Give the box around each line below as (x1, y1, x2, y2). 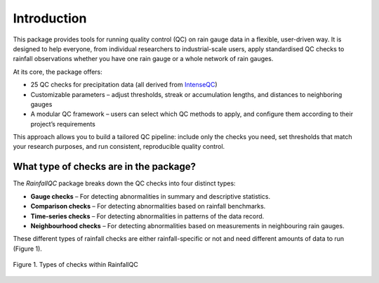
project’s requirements (30, 119, 96, 128)
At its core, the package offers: (13, 67, 103, 76)
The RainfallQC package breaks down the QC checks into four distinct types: (13, 179, 236, 187)
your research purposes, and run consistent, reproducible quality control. (13, 143, 225, 151)
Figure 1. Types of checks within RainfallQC (13, 261, 138, 269)
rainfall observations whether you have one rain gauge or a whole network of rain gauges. (13, 55, 274, 63)
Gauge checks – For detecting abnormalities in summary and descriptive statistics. (30, 192, 270, 200)
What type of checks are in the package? (13, 161, 197, 173)
